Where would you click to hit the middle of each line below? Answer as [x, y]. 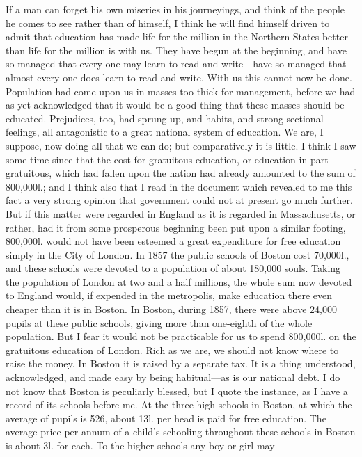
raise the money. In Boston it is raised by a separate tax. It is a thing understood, [181, 363]
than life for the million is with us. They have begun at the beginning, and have [176, 50]
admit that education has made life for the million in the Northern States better [177, 37]
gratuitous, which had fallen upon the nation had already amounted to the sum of [181, 173]
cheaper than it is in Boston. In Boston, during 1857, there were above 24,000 [171, 309]
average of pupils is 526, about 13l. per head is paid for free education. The [166, 418]
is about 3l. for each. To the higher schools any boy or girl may [140, 445]
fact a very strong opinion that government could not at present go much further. [179, 200]
